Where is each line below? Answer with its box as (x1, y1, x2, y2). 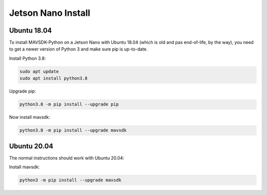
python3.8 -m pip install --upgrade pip (19, 101, 119, 107)
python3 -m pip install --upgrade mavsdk (19, 177, 122, 183)
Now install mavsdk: (9, 114, 50, 120)
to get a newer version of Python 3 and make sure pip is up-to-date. (9, 46, 148, 52)
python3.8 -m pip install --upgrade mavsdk (19, 128, 127, 133)
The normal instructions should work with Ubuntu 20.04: (9, 155, 125, 161)
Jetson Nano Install (9, 7, 90, 18)
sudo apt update (19, 68, 59, 74)
